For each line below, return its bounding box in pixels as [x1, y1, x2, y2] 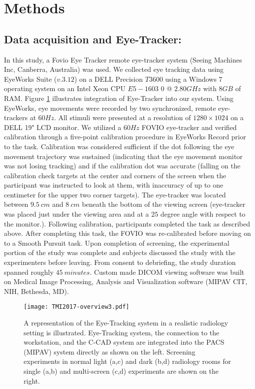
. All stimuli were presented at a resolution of [54, 112, 191, 123]
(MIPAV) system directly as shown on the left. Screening [24, 346, 195, 357]
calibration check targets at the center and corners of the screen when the [4, 170, 226, 180]
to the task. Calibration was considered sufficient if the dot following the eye [4, 141, 234, 151]
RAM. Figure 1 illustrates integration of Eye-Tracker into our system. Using [4, 93, 234, 103]
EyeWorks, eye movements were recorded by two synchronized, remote [4, 102, 216, 113]
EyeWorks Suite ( [4, 73, 57, 84]
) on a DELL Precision [74, 73, 143, 84]
